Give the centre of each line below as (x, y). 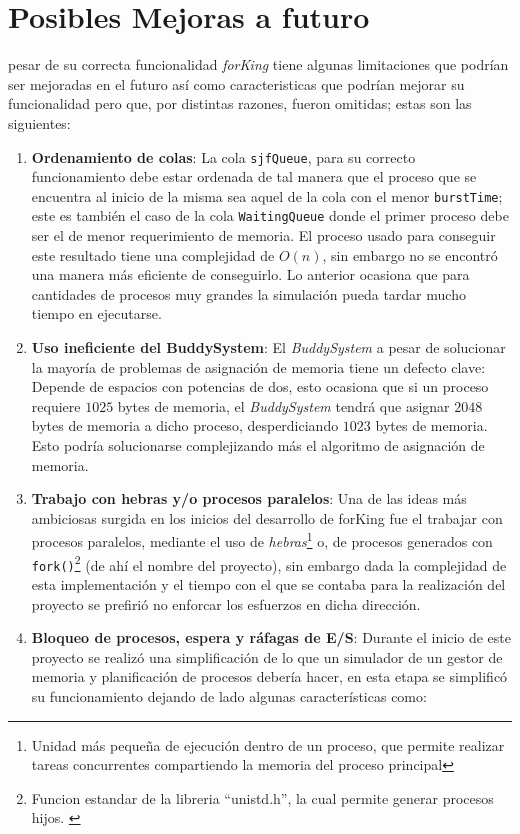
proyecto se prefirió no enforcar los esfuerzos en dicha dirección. (226, 603)
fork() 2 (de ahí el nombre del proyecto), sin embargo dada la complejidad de (269, 563)
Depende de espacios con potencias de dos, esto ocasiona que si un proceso (260, 386)
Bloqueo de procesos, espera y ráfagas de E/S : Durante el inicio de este (271, 637)
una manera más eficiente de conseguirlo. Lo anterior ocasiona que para (250, 274)
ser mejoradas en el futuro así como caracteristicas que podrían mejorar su (236, 83)
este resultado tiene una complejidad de (153, 254)
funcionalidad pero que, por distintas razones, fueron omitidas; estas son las (240, 103)
